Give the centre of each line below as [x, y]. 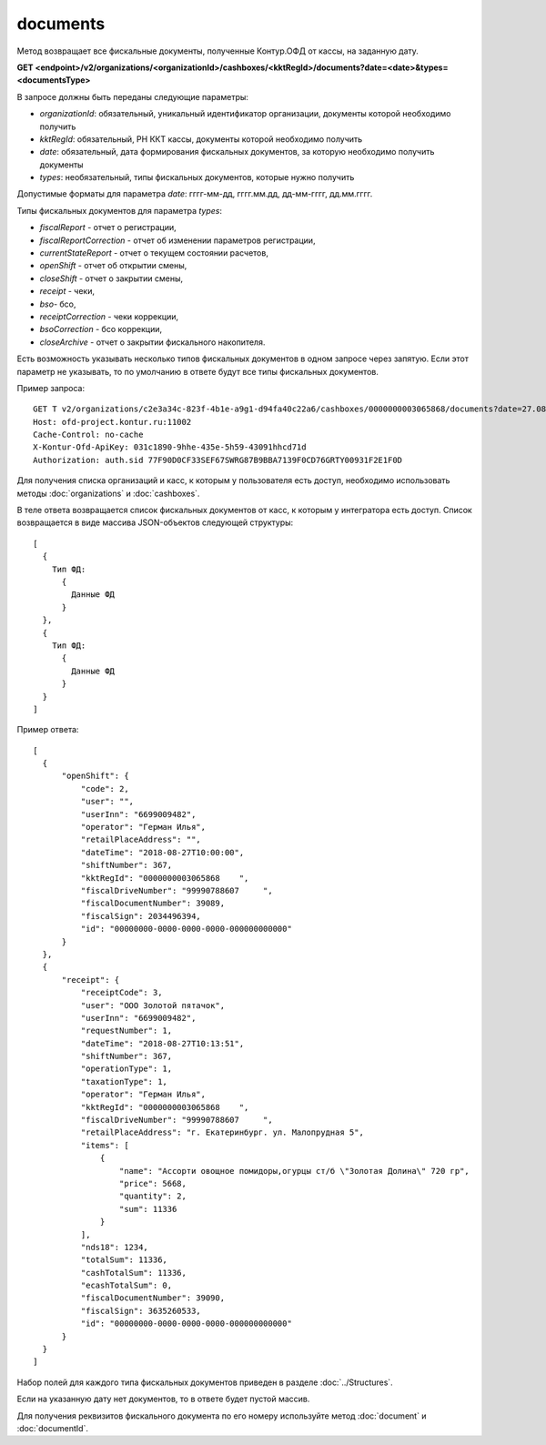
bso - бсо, [58, 304]
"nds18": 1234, [115, 1247]
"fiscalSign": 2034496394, [141, 916]
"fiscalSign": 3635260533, [141, 1311]
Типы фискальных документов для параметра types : [120, 210]
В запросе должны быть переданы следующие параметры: [133, 96]
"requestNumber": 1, [126, 1031]
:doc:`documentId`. [52, 1428]
